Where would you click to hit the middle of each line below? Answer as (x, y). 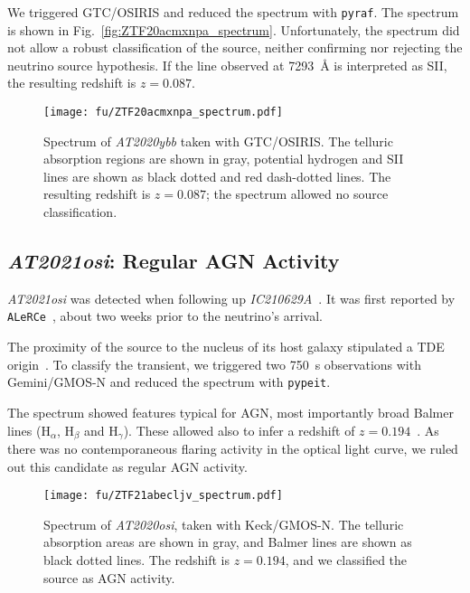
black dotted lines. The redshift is (136, 560)
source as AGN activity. (109, 577)
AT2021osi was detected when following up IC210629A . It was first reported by (231, 298)
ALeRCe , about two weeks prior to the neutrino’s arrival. (165, 316)
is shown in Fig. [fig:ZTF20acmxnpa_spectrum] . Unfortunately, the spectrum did (234, 29)
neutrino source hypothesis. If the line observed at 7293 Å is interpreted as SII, (227, 65)
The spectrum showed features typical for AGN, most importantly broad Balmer (230, 412)
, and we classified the (346, 560)
